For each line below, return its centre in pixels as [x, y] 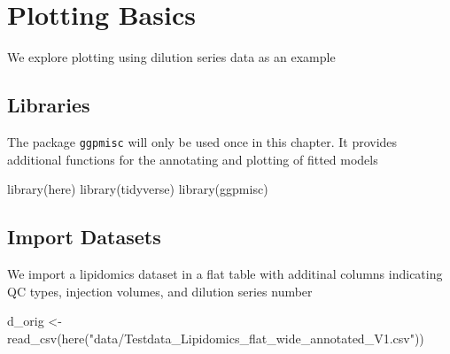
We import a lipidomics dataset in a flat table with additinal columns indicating [225, 273]
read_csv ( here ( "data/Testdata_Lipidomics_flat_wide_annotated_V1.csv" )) [216, 338]
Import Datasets [84, 237]
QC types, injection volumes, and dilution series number [160, 291]
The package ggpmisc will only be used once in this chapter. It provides [202, 141]
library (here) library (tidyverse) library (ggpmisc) [138, 189]
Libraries [49, 105]
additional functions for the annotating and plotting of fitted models [193, 159]
